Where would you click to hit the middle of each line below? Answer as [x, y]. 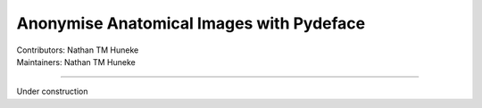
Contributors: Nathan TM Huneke [78, 50]
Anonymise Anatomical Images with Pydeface [191, 23]
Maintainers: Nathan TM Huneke [76, 62]
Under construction [52, 91]
